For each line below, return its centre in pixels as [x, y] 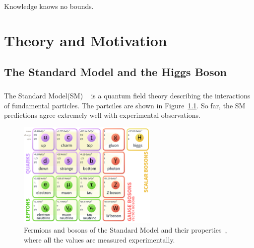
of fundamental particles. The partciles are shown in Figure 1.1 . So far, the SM [125, 105]
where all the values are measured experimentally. [99, 239]
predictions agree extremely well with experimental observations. [102, 115]
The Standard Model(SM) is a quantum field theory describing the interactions [127, 96]
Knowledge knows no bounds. [49, 6]
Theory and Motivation [86, 40]
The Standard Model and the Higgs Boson [115, 72]
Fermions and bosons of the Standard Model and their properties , [126, 230]
